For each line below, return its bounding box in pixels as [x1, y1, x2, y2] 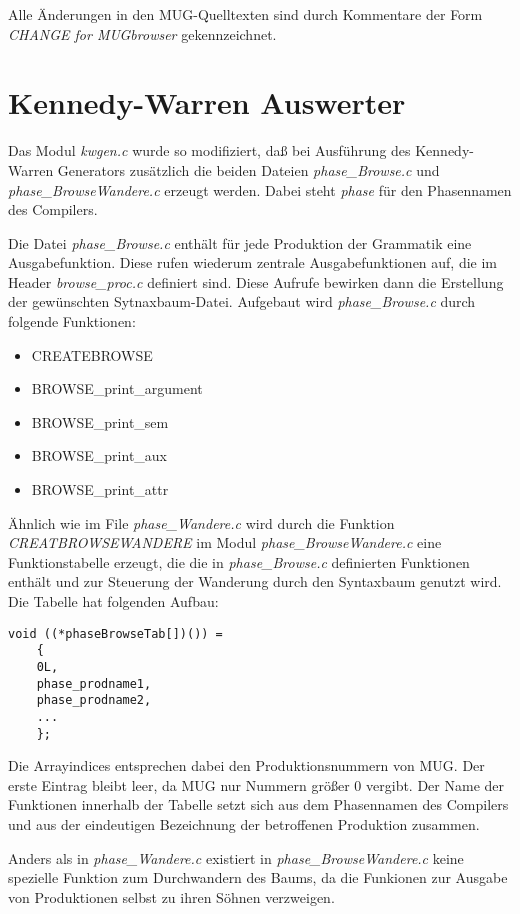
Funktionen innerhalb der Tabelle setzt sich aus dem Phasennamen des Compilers [8, 794, 509, 815]
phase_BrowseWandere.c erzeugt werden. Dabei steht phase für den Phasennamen [8, 179, 512, 200]
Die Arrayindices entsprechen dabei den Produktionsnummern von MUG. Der [8, 755, 485, 776]
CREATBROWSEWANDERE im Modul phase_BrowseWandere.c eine [8, 532, 442, 553]
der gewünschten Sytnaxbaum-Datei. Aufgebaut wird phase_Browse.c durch [8, 291, 476, 312]
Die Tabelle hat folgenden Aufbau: [8, 591, 219, 611]
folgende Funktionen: [8, 311, 136, 332]
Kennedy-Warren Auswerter [8, 82, 406, 123]
